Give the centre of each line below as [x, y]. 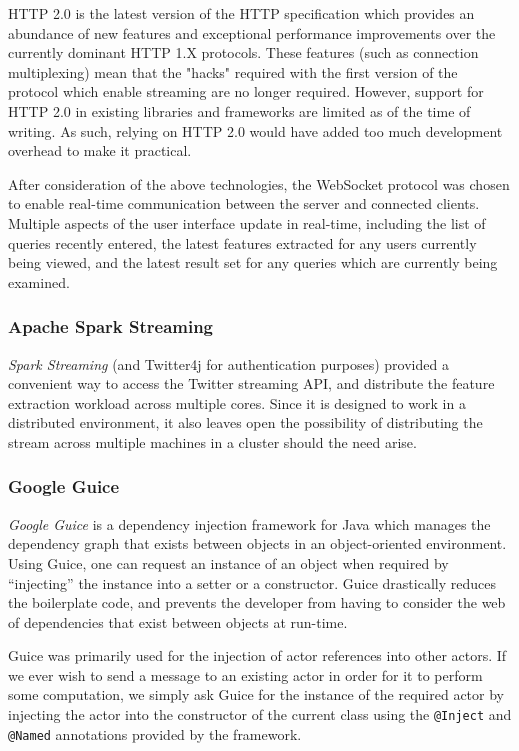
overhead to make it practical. [100, 150]
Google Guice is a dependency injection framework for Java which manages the [249, 523]
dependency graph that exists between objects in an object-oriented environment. [257, 543]
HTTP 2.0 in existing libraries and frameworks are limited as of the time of [239, 110]
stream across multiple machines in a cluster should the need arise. [212, 441]
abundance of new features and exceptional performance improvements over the [252, 32]
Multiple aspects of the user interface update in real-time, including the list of [247, 222]
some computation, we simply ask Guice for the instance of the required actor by [256, 694]
